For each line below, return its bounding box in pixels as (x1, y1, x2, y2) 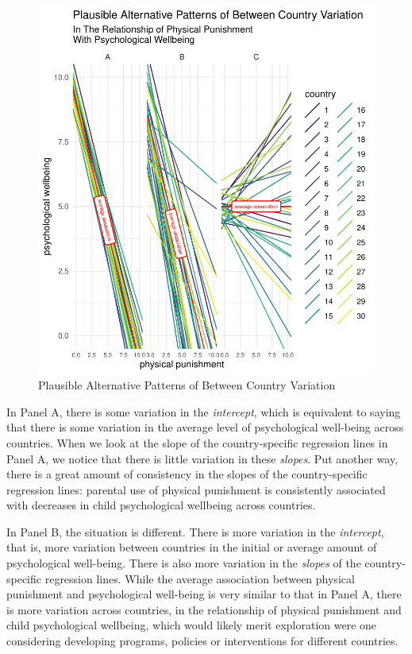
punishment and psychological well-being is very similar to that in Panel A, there (6, 586, 402, 602)
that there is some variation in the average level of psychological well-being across (6, 419, 404, 435)
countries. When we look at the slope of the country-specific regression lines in (6, 434, 388, 451)
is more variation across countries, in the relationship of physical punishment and (6, 601, 402, 617)
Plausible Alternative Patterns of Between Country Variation (38, 377, 336, 393)
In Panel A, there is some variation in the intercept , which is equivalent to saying (6, 403, 401, 420)
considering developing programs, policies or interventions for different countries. (6, 633, 399, 649)
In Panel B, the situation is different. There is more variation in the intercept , (6, 523, 384, 540)
